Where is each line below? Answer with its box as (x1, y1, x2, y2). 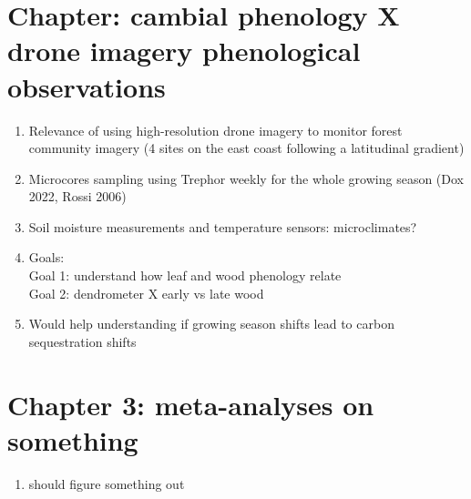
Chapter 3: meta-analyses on (7, 385, 374, 423)
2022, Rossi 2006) (28, 187, 127, 206)
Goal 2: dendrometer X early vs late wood (28, 283, 264, 302)
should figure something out (28, 474, 185, 493)
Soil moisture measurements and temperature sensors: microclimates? (28, 217, 417, 236)
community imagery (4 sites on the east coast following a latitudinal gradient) (28, 138, 465, 158)
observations (7, 67, 166, 105)
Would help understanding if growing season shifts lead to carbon (28, 314, 394, 333)
